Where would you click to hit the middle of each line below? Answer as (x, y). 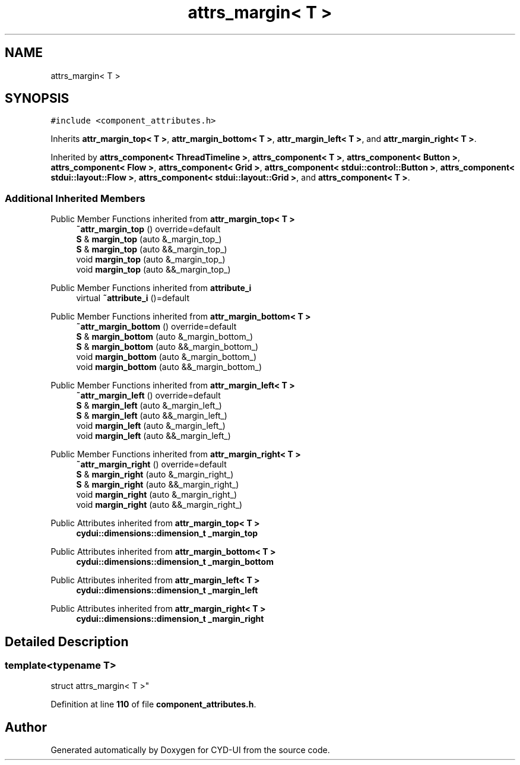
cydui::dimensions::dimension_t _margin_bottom (175, 562)
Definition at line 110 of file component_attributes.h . (153, 704)
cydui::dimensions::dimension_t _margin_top (167, 533)
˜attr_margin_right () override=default (151, 464)
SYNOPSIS (37, 99)
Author (26, 727)
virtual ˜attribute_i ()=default (133, 298)
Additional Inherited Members (75, 198)
